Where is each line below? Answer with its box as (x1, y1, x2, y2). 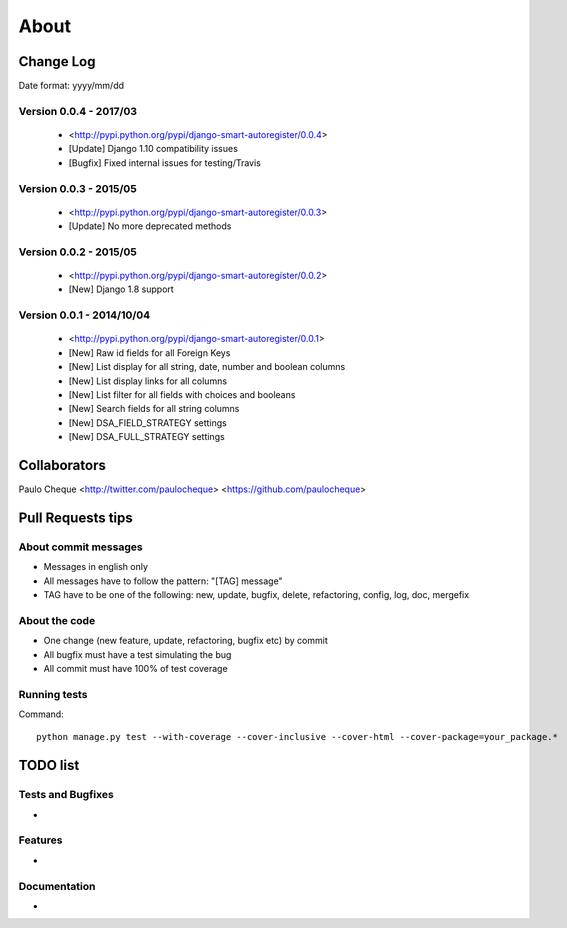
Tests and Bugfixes (18, 788, 114, 802)
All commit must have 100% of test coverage (43, 662, 229, 674)
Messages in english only (43, 561, 149, 573)
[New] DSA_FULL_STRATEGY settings (68, 431, 225, 443)
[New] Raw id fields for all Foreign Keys (68, 346, 231, 359)
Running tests (18, 687, 88, 701)
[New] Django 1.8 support (68, 283, 174, 295)
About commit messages (18, 540, 144, 554)
